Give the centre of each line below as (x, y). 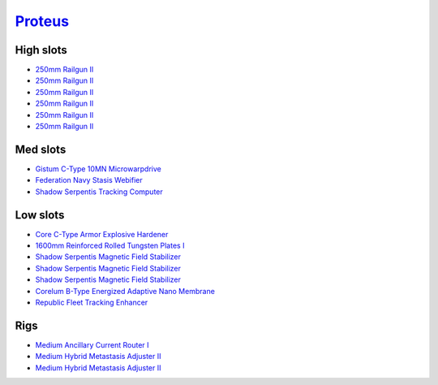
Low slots (40, 215)
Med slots (41, 149)
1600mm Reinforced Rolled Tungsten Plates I (110, 245)
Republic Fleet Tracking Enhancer (92, 302)
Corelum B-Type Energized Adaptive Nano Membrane (125, 291)
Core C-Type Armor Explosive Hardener (102, 234)
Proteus (42, 21)
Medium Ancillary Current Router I (92, 344)
